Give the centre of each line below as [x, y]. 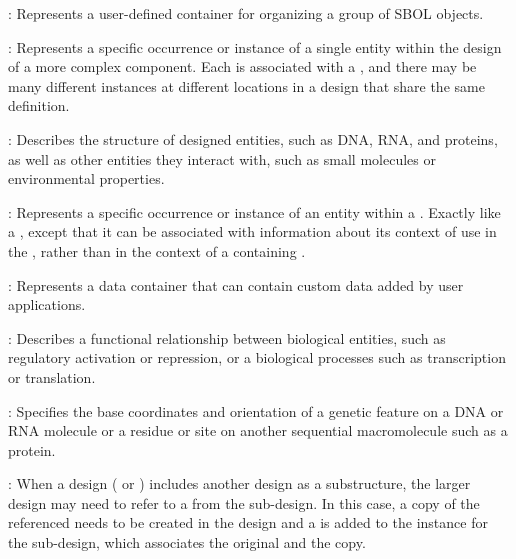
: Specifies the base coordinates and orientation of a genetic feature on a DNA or [256, 410]
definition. [39, 105]
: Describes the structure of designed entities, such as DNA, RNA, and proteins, [253, 138]
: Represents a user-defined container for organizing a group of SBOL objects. [246, 13]
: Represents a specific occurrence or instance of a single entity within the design [255, 46]
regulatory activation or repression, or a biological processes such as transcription [257, 357]
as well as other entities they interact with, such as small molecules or [222, 158]
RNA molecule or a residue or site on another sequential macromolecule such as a [258, 430]
